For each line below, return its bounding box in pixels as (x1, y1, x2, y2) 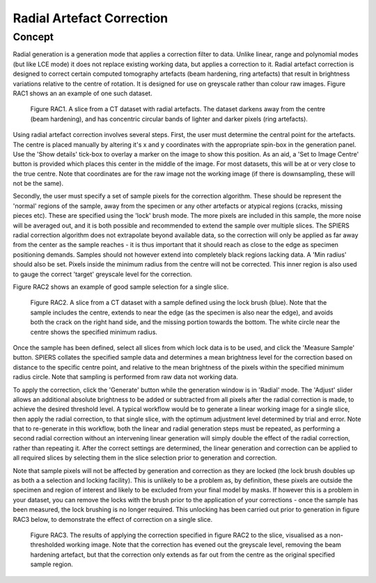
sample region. (30, 560, 73, 568)
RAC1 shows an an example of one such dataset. (13, 89, 152, 97)
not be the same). (13, 179, 64, 188)
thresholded (30, 541, 65, 549)
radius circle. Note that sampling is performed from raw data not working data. (13, 373, 238, 381)
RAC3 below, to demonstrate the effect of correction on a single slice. (13, 515, 213, 523)
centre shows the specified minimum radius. (30, 328, 158, 336)
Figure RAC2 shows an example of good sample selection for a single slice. (13, 282, 229, 291)
